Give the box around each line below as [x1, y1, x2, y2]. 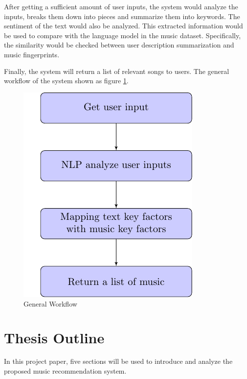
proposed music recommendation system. [4, 365, 127, 376]
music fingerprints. [4, 49, 60, 59]
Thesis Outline [4, 328, 105, 348]
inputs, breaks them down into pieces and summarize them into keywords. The [4, 11, 240, 21]
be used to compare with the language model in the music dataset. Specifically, [4, 30, 241, 40]
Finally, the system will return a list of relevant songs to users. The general [4, 66, 229, 76]
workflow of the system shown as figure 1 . [4, 75, 129, 86]
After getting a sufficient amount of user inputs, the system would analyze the [4, 1, 238, 11]
